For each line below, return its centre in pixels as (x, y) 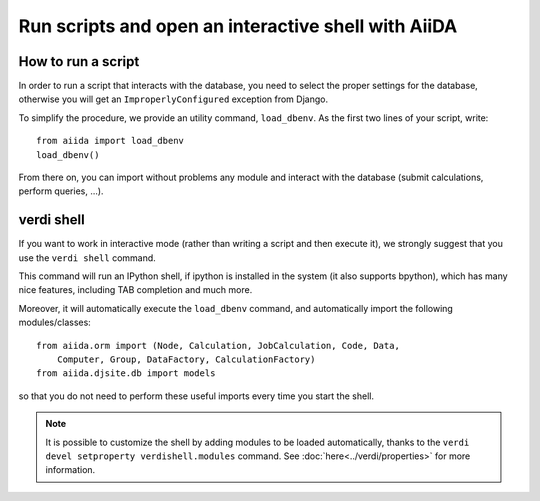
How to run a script (79, 61)
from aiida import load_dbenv (110, 141)
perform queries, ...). (61, 191)
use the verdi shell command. (87, 257)
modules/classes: (55, 322)
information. (70, 470)
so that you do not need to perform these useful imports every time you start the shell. (196, 396)
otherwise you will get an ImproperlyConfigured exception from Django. (173, 99)
